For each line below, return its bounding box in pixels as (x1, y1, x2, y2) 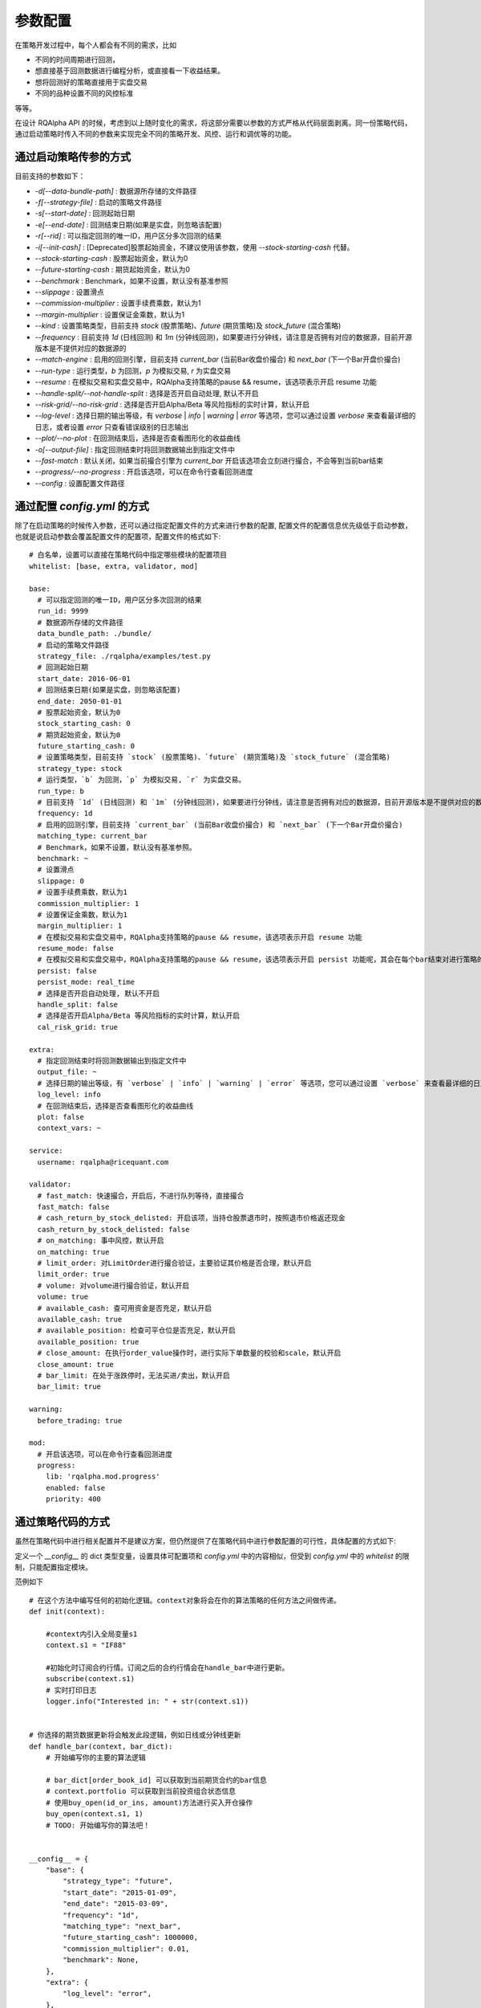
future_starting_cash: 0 (37, 741, 135, 751)
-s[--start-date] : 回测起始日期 (34, 209, 135, 218)
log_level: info (37, 1090, 102, 1100)
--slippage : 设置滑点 (34, 288, 104, 297)
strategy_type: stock (37, 764, 123, 773)
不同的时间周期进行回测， (34, 55, 119, 64)
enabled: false (45, 1483, 106, 1492)
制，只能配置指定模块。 (14, 1562, 92, 1572)
